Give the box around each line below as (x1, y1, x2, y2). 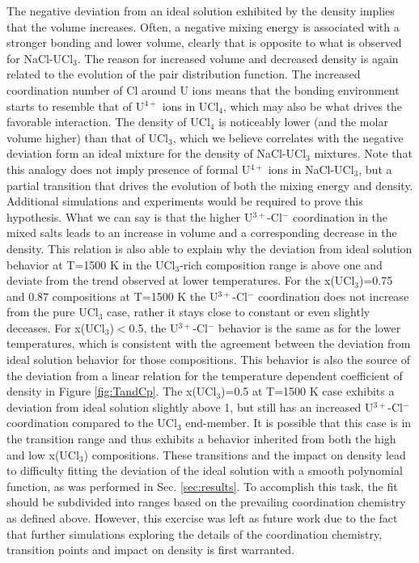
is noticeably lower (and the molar (218, 113, 388, 130)
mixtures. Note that (314, 145, 413, 162)
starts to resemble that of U (6, 97, 145, 114)
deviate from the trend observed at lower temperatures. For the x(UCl (6, 272, 355, 289)
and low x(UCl (6, 446, 79, 463)
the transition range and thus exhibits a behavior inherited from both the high (6, 430, 396, 447)
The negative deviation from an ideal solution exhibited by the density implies (6, 2, 395, 19)
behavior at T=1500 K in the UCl (6, 256, 176, 273)
